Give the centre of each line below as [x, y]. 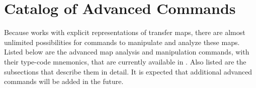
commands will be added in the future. [64, 81]
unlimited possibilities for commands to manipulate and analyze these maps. [122, 42]
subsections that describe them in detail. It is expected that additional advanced [128, 71]
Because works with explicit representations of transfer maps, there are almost [125, 32]
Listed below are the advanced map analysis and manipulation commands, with [127, 52]
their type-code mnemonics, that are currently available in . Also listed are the [125, 61]
